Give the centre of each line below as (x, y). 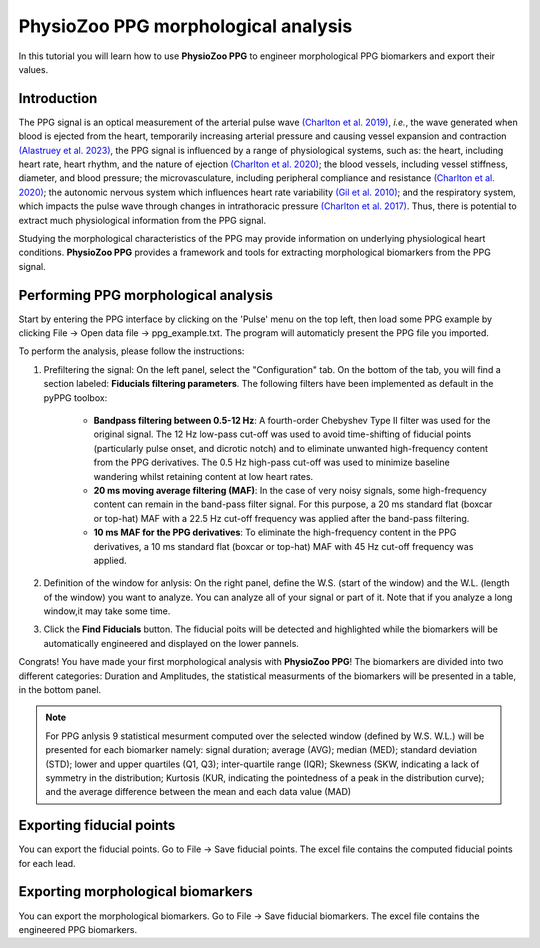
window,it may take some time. (107, 611)
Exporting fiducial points (97, 825)
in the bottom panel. (60, 690)
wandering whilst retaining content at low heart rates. (203, 476)
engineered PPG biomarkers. (78, 929)
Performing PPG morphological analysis (146, 295)
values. (33, 69)
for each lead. (47, 863)
